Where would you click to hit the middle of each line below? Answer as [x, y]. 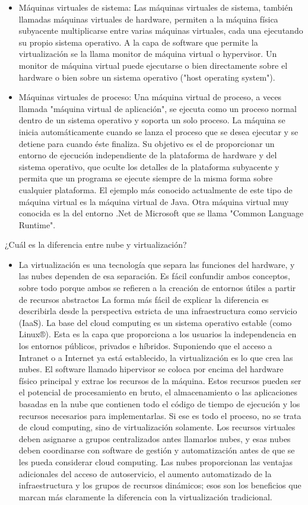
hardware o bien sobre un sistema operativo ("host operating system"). [147, 77]
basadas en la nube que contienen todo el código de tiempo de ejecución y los [159, 404]
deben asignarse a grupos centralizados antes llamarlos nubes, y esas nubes [155, 438]
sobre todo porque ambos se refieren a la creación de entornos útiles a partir [157, 288]
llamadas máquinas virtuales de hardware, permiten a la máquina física [148, 19]
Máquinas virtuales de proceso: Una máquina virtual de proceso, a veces [150, 97]
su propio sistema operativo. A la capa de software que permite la [138, 42]
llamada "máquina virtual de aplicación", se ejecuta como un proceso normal [158, 108]
